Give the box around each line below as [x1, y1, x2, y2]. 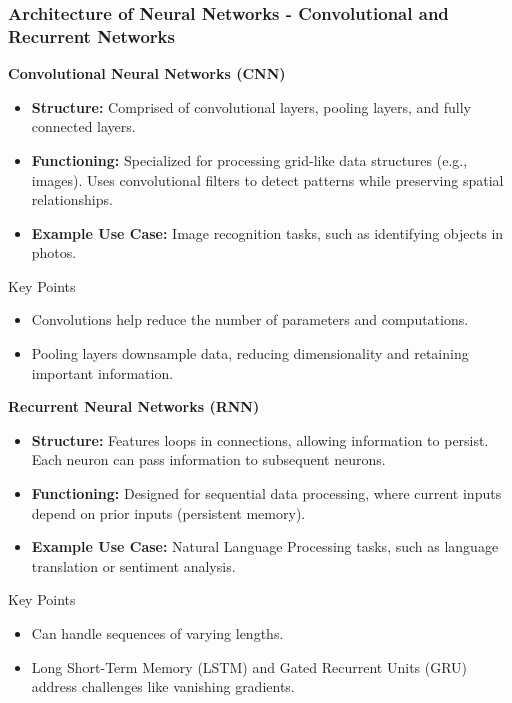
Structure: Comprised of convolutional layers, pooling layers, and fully [31, 96, 471, 117]
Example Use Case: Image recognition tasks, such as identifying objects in [31, 222, 504, 243]
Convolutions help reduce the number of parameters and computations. [31, 309, 469, 330]
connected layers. [31, 116, 136, 137]
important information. [31, 362, 174, 383]
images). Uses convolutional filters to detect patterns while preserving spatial [31, 169, 504, 190]
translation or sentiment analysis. [31, 555, 236, 576]
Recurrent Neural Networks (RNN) [8, 396, 260, 417]
